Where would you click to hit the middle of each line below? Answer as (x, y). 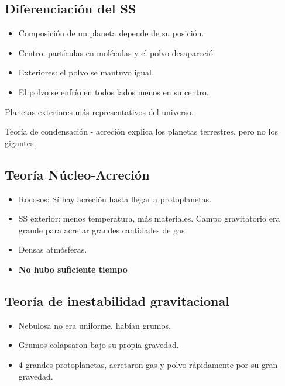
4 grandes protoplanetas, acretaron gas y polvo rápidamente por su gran (148, 364)
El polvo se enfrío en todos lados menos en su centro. (114, 92)
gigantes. (20, 142)
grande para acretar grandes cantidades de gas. (103, 230)
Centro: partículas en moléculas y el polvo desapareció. (117, 52)
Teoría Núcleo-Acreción (77, 174)
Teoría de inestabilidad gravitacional (117, 300)
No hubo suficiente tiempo (73, 269)
